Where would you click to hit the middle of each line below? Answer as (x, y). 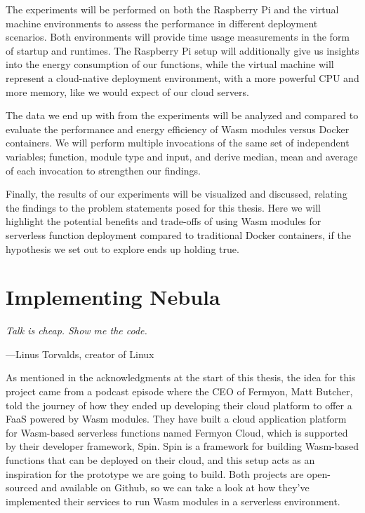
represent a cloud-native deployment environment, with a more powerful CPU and (182, 77)
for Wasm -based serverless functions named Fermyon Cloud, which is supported (177, 432)
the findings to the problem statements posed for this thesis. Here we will (164, 207)
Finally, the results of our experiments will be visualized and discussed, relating (177, 194)
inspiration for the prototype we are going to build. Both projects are (155, 473)
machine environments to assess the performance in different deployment (162, 23)
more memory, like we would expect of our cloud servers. (127, 91)
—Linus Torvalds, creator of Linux (80, 354)
